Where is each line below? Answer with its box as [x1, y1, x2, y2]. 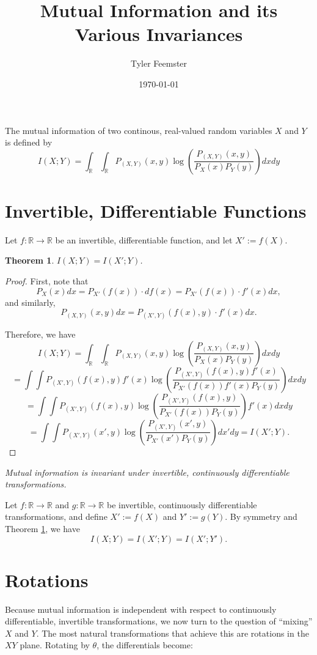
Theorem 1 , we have [5, 522, 80, 535]
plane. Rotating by [20, 638, 90, 651]
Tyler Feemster [130, 57, 188, 70]
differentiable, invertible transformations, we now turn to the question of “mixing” [5, 615, 313, 627]
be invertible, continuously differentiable [106, 498, 257, 511]
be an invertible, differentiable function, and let [55, 233, 233, 246]
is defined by [5, 136, 53, 149]
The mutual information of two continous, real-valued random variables [5, 124, 272, 136]
